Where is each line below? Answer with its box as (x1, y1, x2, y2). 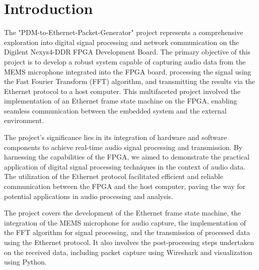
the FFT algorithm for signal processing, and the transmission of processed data (4, 227, 250, 237)
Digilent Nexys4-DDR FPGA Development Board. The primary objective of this (4, 46, 250, 57)
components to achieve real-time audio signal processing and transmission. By (4, 141, 242, 152)
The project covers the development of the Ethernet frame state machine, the (4, 207, 241, 218)
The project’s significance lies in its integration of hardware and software (4, 132, 227, 142)
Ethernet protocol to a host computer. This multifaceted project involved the (4, 85, 240, 96)
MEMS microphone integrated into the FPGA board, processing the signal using (4, 66, 251, 76)
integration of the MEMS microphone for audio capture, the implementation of (4, 217, 246, 227)
